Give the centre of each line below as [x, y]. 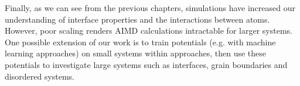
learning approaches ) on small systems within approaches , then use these [136, 53]
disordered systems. [40, 76]
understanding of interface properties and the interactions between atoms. [137, 19]
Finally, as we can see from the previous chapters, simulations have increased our [150, 8]
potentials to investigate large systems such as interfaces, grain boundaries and [146, 64]
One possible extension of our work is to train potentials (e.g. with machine [140, 42]
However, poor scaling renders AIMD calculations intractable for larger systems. [149, 31]
